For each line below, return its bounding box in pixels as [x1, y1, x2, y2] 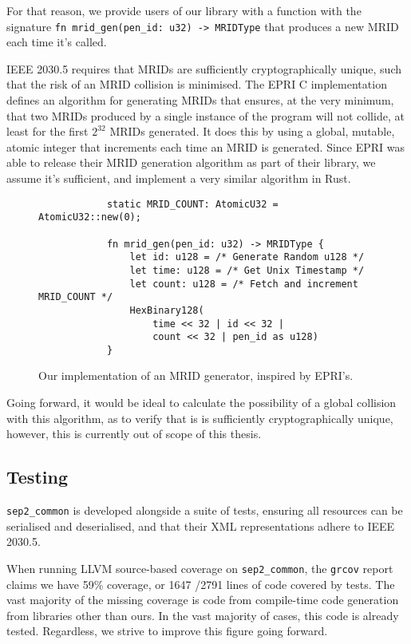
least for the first [6, 123, 89, 140]
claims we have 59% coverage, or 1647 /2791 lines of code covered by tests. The [6, 575, 395, 592]
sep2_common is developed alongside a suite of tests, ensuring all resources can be [6, 502, 403, 519]
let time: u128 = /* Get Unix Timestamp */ [129, 264, 365, 276]
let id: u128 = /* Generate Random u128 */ [129, 251, 365, 263]
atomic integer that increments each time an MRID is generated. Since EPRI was [6, 138, 405, 155]
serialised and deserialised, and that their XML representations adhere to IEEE [6, 517, 395, 534]
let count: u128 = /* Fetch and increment [129, 278, 358, 290]
